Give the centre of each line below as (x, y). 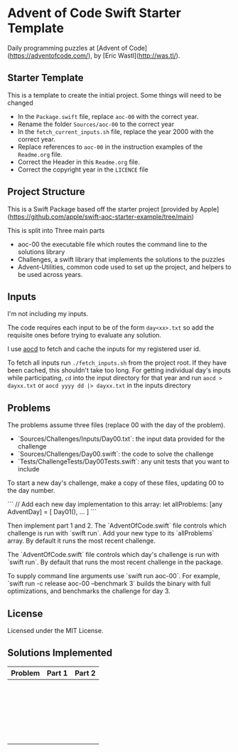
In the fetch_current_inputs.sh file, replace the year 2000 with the (116, 131)
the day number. (31, 491)
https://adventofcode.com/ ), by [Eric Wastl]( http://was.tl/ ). (95, 56)
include (28, 469)
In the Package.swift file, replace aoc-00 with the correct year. (108, 116)
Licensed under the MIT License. (55, 631)
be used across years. (50, 274)
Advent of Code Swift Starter (94, 13)
